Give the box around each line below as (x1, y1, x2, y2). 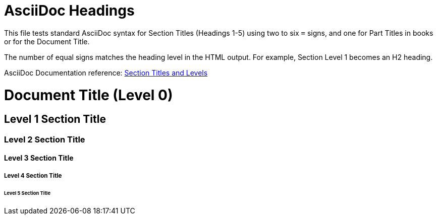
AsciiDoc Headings (4, 2, 135, 19)
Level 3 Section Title (4, 154, 74, 163)
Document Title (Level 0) (4, 86, 173, 104)
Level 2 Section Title (4, 134, 85, 144)
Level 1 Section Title (4, 113, 106, 126)
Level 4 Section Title (4, 172, 62, 179)
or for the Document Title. (4, 37, 90, 46)
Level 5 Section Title (4, 190, 50, 196)
